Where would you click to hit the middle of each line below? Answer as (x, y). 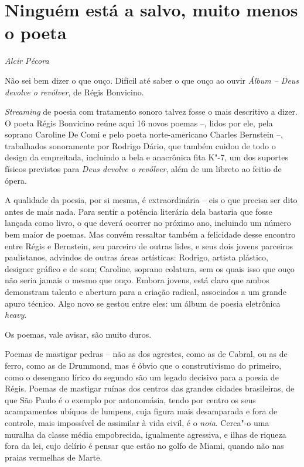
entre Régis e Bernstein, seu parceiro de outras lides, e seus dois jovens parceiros (149, 245)
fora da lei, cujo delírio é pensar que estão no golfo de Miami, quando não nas (144, 446)
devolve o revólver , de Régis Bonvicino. (74, 92)
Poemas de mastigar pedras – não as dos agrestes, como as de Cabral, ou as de (146, 354)
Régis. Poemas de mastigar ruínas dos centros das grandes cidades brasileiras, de (150, 388)
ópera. (16, 180)
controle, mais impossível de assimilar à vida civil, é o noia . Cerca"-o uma (137, 422)
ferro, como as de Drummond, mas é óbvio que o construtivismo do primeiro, (143, 365)
